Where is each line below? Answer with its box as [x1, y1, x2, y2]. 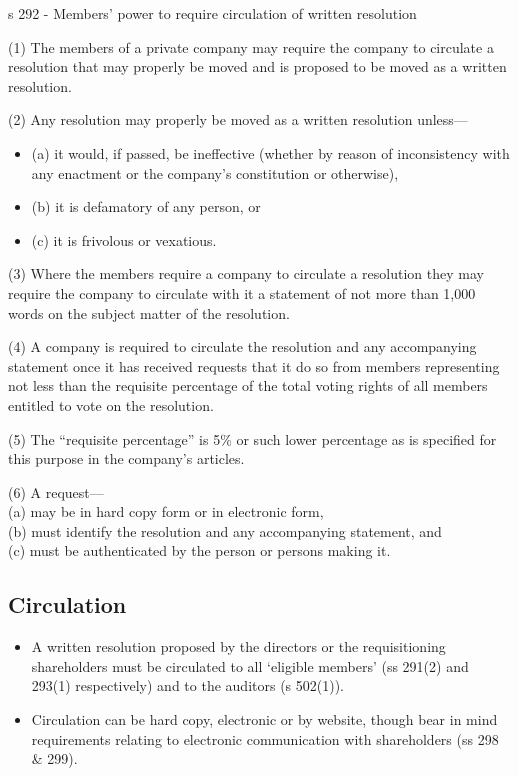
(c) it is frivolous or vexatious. [31, 229, 217, 250]
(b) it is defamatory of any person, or [31, 196, 261, 217]
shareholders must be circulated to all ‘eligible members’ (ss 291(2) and [31, 655, 469, 676]
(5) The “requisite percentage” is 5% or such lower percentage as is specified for [8, 428, 497, 449]
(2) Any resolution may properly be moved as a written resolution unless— [8, 109, 468, 130]
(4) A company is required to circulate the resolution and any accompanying [8, 336, 477, 357]
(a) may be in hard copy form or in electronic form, [8, 501, 324, 522]
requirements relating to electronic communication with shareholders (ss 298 [31, 728, 499, 749]
